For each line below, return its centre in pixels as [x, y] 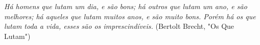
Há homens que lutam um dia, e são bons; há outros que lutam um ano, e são [126, 6]
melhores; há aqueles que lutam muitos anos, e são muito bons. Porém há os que [130, 16]
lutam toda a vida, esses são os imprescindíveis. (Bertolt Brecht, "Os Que [119, 26]
